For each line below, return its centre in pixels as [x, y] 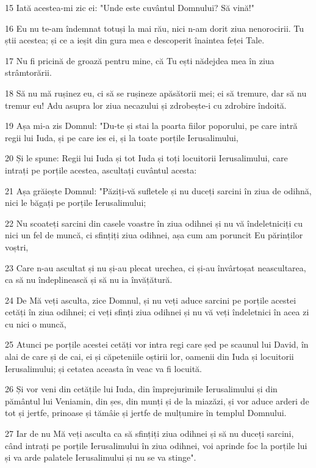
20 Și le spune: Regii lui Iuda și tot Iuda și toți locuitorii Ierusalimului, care [146, 158]
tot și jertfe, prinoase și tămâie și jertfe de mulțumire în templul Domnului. [146, 413]
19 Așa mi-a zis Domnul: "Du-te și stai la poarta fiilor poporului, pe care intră [151, 126]
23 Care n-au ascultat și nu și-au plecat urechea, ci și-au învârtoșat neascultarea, [156, 267]
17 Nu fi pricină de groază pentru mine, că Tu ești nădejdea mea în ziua [140, 60]
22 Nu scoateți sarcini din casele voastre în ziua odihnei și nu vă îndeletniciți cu [154, 223]
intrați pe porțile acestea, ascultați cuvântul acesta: [101, 170]
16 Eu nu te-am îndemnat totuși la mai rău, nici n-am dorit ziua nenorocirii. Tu [155, 28]
